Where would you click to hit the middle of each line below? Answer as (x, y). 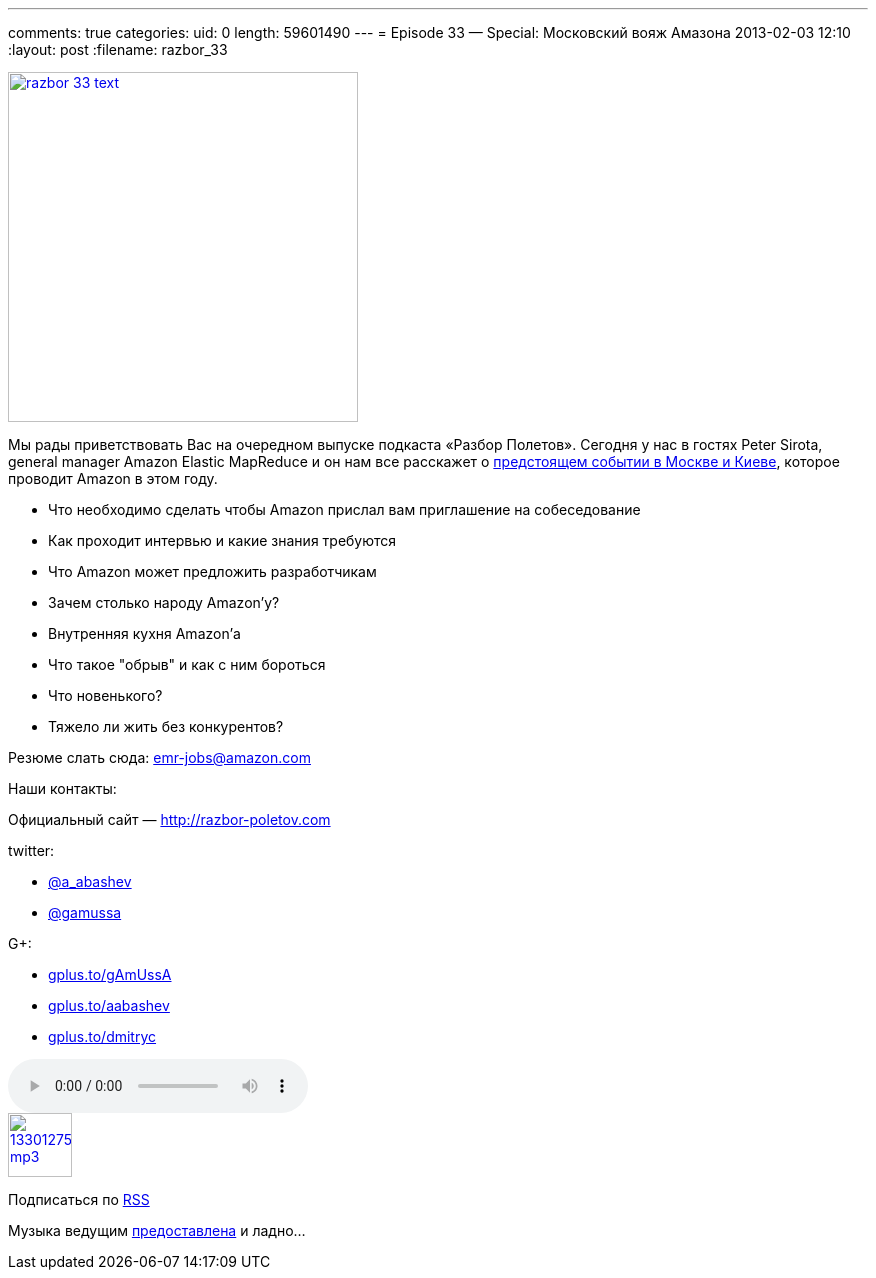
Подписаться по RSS (79, 1199)
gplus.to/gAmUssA (110, 974)
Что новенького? (105, 695)
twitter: (31, 850)
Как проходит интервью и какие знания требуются (222, 540)
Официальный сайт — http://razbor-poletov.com (169, 819)
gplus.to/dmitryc (102, 1036)
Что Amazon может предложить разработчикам (212, 571)
